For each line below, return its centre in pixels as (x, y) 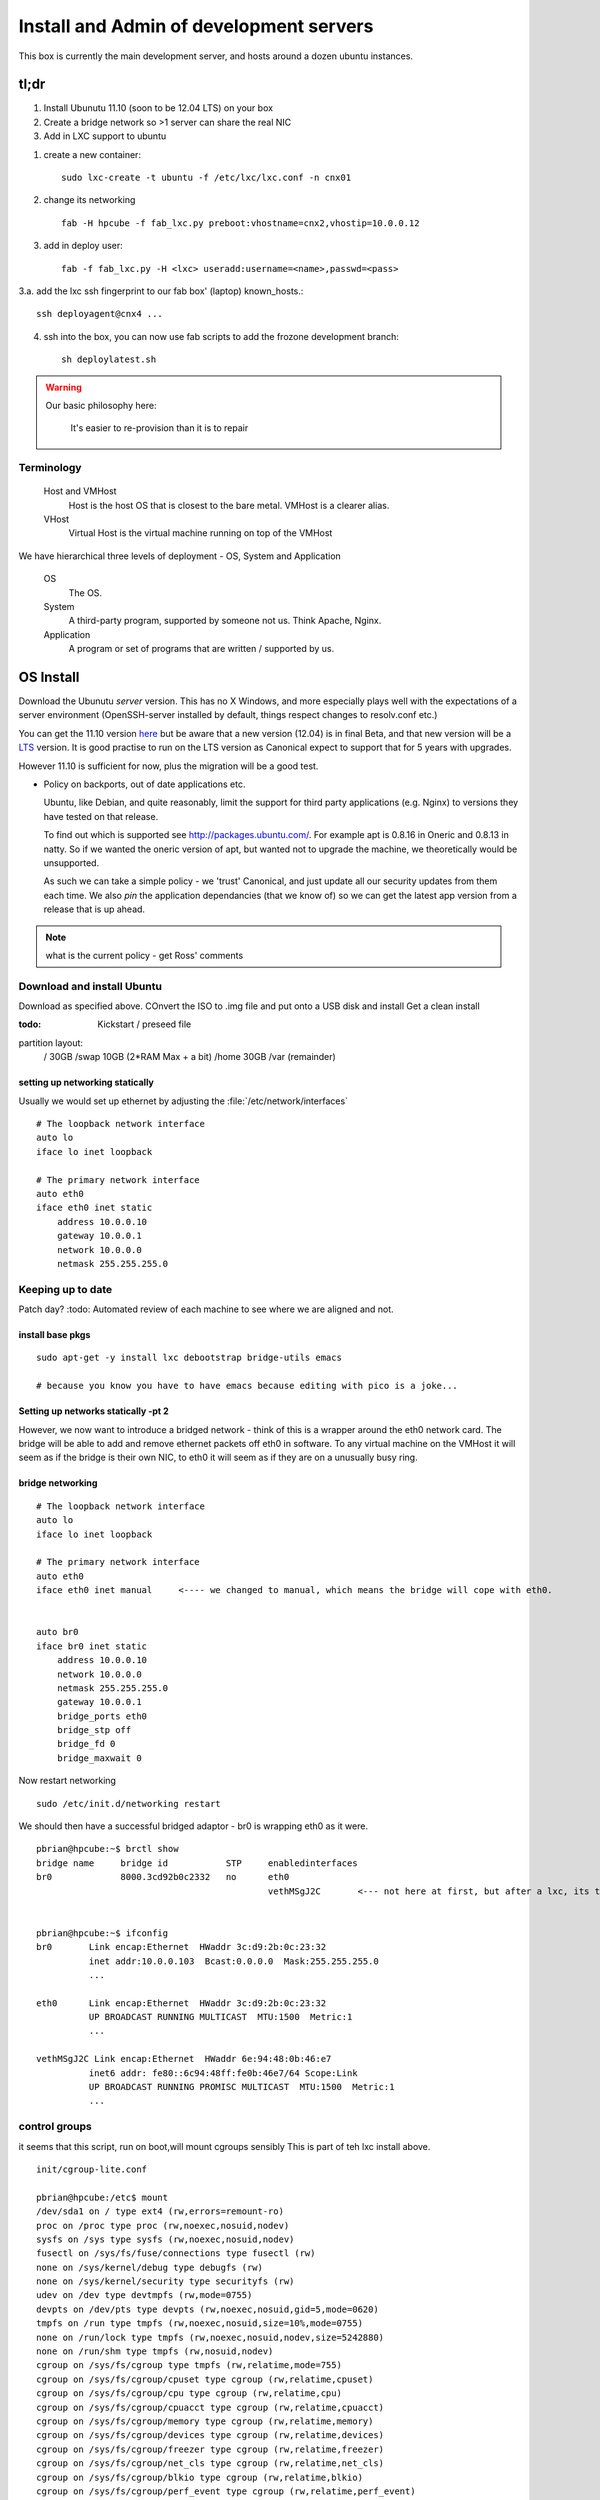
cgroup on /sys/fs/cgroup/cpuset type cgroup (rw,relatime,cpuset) (205, 2379)
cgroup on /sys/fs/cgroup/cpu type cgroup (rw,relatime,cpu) (189, 2393)
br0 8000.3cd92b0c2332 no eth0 (163, 1877)
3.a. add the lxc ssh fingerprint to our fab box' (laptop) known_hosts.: (161, 291)
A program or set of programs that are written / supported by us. (201, 649)
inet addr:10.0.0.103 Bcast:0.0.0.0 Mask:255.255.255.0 (233, 1961)
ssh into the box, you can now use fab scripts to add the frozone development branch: (221, 336)
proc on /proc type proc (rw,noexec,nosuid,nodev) (163, 2225)
